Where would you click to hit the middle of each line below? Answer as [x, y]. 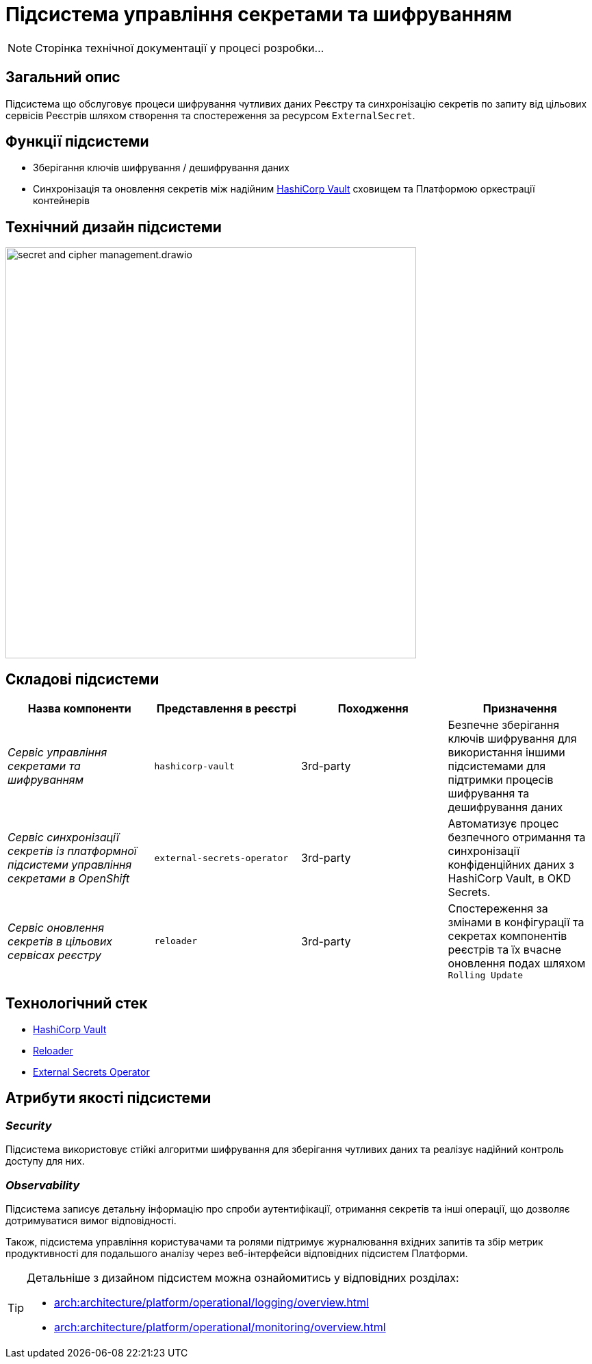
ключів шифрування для [512, 739]
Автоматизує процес [503, 824]
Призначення [520, 709]
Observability [43, 1185]
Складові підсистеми [82, 679]
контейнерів [61, 201]
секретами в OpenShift [69, 879]
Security [29, 1125]
